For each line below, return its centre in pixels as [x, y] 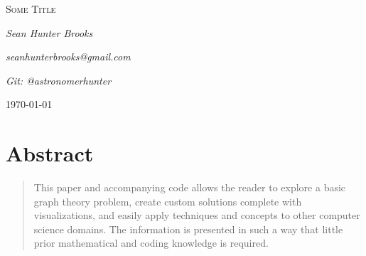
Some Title [31, 9]
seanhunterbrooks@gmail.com [68, 57]
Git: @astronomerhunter [59, 80]
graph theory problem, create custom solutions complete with [168, 201]
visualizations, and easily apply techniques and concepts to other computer [197, 215]
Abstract [50, 153]
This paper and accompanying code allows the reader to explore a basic [190, 187]
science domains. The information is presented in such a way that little [188, 229]
